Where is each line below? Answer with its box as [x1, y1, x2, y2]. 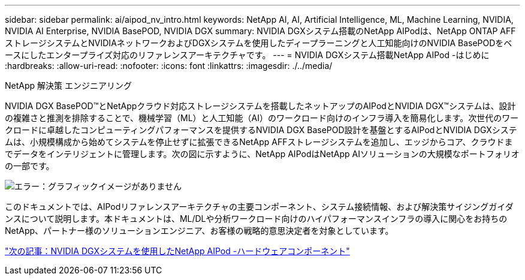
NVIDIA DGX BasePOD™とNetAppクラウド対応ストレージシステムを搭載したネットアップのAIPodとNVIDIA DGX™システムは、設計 [5, 101, 516, 111]
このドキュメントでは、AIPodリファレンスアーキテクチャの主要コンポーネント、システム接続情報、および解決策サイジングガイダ [5, 201, 514, 212]
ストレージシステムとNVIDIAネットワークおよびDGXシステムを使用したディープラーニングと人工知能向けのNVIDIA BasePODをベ [5, 38, 512, 48]
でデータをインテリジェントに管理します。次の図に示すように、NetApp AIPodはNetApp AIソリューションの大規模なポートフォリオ [5, 149, 520, 159]
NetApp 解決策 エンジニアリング [5, 80, 132, 91]
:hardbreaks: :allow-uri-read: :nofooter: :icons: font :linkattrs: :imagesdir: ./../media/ [5, 61, 333, 71]
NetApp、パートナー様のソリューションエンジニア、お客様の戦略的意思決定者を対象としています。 [5, 225, 394, 236]
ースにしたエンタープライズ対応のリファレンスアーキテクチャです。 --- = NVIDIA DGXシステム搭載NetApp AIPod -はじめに [5, 50, 490, 60]
